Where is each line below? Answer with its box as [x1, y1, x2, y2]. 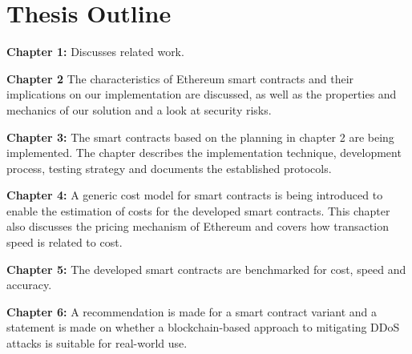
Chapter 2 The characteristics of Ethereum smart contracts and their [6, 70, 354, 86]
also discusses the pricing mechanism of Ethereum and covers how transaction [6, 218, 389, 235]
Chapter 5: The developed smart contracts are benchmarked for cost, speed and [6, 260, 406, 277]
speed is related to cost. [6, 234, 123, 251]
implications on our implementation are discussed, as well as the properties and [6, 86, 397, 103]
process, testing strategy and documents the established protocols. [6, 159, 332, 176]
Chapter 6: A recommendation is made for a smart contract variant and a [6, 303, 377, 320]
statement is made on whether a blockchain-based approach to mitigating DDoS [6, 319, 400, 336]
